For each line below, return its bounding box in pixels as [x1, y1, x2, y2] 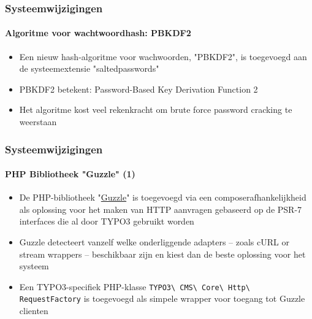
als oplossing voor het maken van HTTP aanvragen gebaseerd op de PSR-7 [19, 202, 302, 215]
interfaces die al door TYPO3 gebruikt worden [19, 215, 194, 228]
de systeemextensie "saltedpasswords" [19, 62, 159, 75]
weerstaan [19, 115, 57, 128]
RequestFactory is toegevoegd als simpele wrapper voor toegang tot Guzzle [19, 292, 305, 305]
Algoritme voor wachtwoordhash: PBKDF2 [5, 26, 191, 39]
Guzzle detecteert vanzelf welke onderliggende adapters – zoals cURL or [19, 236, 289, 248]
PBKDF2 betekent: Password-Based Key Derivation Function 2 [19, 82, 258, 95]
